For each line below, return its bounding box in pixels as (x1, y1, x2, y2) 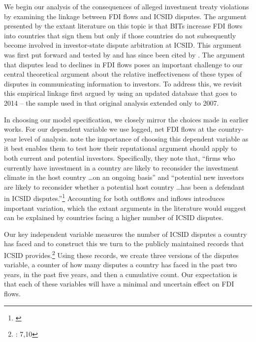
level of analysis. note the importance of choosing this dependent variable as (19, 133, 249, 143)
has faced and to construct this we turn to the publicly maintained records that (4, 238, 244, 249)
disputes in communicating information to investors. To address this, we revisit (4, 78, 242, 88)
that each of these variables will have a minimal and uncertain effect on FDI (4, 279, 234, 289)
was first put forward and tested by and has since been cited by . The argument (4, 49, 245, 59)
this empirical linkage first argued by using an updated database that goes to (4, 88, 237, 98)
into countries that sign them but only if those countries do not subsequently (4, 30, 236, 40)
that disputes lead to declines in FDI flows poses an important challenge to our (4, 59, 243, 69)
